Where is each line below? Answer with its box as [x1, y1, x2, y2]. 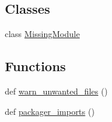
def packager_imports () [5, 105, 95, 117]
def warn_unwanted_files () [5, 85, 108, 97]
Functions [5, 57, 66, 75]
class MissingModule [5, 28, 80, 40]
